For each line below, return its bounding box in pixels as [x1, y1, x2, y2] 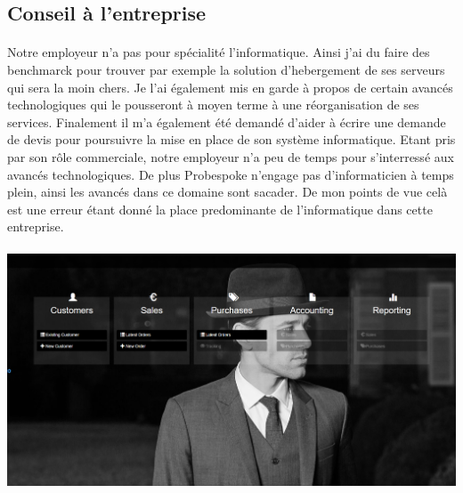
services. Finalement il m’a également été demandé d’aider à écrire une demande [7, 112, 446, 131]
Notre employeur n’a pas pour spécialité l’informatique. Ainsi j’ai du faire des [7, 43, 430, 61]
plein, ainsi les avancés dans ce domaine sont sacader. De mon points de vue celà [7, 182, 448, 201]
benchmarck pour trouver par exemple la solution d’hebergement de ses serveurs [7, 60, 445, 78]
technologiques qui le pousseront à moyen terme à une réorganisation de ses [7, 95, 419, 114]
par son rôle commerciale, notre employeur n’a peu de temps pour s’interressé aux [7, 147, 454, 166]
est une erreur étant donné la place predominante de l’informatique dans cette [7, 199, 433, 218]
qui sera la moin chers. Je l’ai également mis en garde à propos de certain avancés [7, 77, 453, 96]
